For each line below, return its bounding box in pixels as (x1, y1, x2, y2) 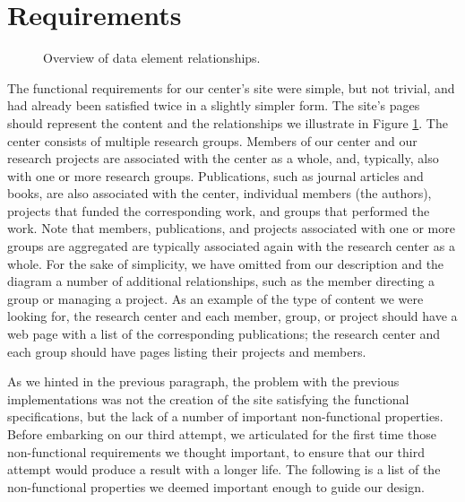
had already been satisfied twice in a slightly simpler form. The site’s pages (7, 96, 420, 115)
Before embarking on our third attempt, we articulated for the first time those (7, 425, 436, 443)
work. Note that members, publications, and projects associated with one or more (7, 219, 455, 238)
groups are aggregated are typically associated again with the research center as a (7, 237, 455, 255)
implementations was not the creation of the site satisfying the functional (7, 389, 409, 408)
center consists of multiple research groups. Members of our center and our (7, 131, 418, 150)
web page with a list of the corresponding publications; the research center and (7, 325, 441, 343)
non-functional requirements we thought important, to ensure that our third (7, 442, 425, 461)
